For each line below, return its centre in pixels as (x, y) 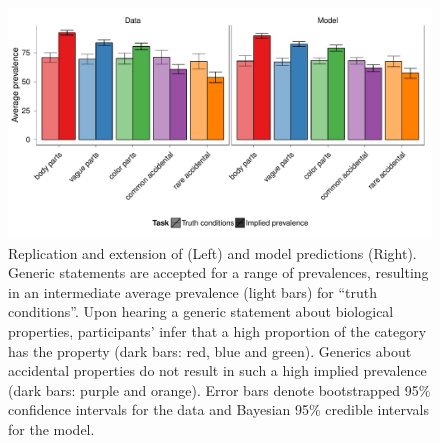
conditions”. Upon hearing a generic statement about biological (201, 311)
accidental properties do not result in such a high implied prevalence (217, 370)
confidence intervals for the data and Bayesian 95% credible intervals (218, 409)
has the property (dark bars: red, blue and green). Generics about (210, 350)
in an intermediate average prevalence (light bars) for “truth (192, 291)
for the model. (51, 428)
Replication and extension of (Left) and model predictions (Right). (212, 252)
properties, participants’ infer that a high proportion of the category (217, 331)
